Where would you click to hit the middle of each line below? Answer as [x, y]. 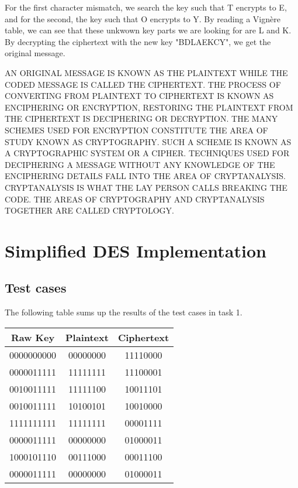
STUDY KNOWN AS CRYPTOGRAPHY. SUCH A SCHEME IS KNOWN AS [148, 141]
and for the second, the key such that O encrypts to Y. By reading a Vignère [143, 18]
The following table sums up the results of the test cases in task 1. [124, 312]
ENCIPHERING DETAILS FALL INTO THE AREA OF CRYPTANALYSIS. [145, 176]
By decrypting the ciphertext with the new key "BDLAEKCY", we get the [138, 41]
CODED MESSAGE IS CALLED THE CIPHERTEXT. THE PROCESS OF [143, 84]
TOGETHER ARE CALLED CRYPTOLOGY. [89, 210]
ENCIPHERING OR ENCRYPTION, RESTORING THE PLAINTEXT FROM [149, 107]
